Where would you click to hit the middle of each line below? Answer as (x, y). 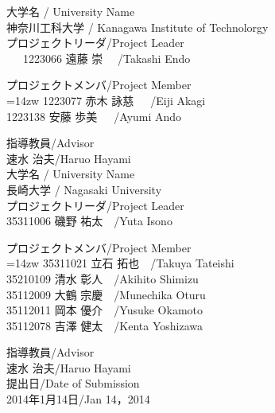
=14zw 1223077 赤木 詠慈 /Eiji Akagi (106, 100)
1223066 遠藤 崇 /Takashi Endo (107, 58)
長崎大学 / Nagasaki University (84, 189)
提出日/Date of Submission (73, 383)
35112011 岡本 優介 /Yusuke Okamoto (105, 310)
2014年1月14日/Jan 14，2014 (78, 399)
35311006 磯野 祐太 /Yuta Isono (89, 221)
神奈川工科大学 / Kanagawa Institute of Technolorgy (137, 27)
